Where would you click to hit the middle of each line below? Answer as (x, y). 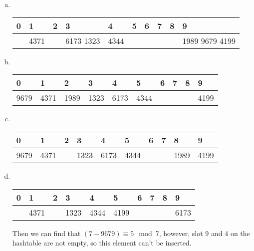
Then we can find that (46, 233)
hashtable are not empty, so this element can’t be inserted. (102, 243)
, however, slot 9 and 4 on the (204, 233)
